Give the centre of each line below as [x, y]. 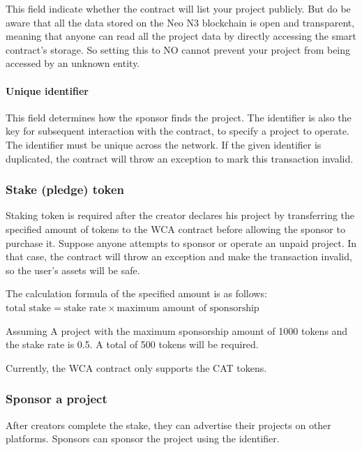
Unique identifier [47, 90]
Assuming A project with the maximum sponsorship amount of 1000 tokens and [177, 330]
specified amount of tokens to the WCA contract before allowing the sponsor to [175, 228]
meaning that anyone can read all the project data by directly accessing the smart [181, 36]
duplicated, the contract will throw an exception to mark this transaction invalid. [180, 158]
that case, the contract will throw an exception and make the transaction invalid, [179, 256]
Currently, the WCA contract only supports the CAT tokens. [136, 367]
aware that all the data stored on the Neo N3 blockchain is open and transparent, [180, 22]
